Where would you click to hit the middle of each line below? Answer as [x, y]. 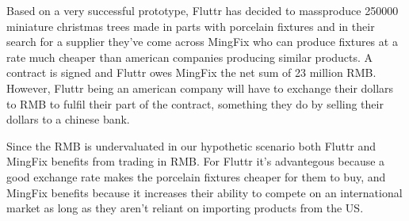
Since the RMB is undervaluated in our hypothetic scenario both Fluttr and [191, 145]
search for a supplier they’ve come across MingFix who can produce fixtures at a [202, 42]
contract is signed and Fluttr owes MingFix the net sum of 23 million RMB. [191, 72]
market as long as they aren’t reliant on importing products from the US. [185, 208]
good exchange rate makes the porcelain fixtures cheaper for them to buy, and [196, 176]
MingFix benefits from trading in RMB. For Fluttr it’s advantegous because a [196, 161]
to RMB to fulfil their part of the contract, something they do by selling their [195, 103]
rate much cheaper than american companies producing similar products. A [190, 57]
